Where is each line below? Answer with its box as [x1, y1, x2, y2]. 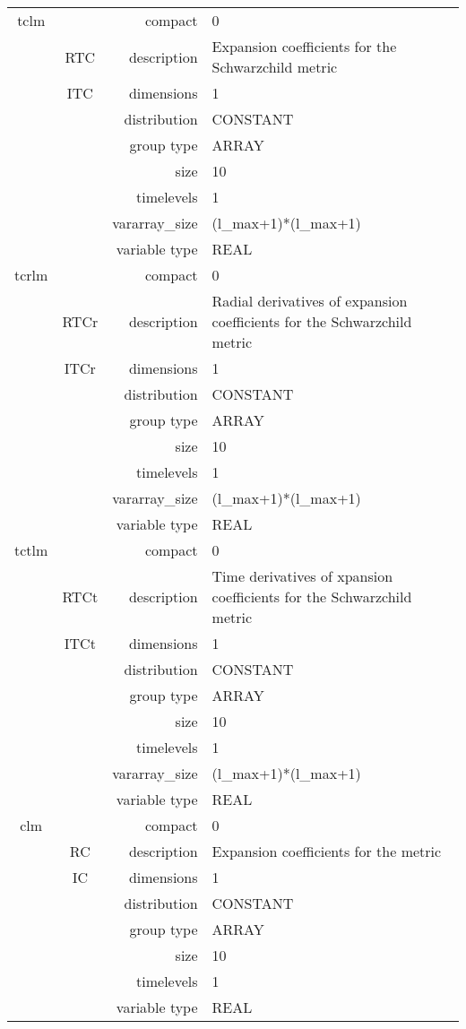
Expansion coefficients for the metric [211, 841, 442, 861]
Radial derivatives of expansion [211, 290, 408, 311]
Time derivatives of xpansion [211, 566, 393, 586]
